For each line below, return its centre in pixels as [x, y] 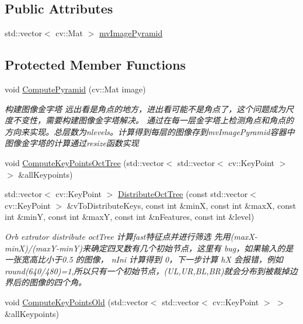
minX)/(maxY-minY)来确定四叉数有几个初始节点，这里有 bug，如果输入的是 [149, 248]
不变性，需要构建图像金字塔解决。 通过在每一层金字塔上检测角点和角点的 [153, 120]
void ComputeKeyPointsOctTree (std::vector [84, 162]
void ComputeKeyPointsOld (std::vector [76, 301]
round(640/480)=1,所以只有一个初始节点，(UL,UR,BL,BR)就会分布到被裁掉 [147, 270]
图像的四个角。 [58, 282]
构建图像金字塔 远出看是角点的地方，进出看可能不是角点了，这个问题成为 [145, 108]
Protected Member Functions [95, 65]
